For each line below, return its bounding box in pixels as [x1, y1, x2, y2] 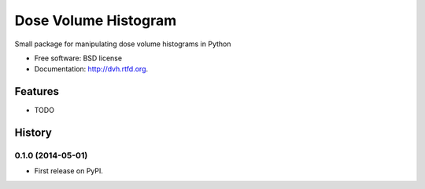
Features [14, 85, 59, 98]
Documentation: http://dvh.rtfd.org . [34, 64, 149, 74]
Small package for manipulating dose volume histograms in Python [14, 39, 231, 49]
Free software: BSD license [34, 53, 122, 63]
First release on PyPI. [34, 166, 104, 176]
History [14, 126, 53, 140]
